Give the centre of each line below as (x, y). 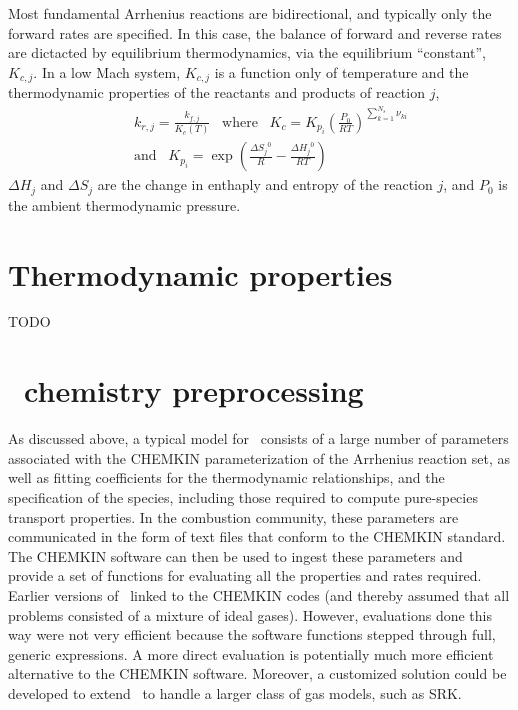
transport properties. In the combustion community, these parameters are (233, 516)
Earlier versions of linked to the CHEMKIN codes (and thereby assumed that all (259, 594)
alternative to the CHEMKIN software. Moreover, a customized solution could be (257, 673)
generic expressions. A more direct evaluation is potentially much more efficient (251, 653)
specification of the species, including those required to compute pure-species (243, 496)
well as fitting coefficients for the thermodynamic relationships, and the (226, 477)
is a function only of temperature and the (341, 71)
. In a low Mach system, (107, 71)
